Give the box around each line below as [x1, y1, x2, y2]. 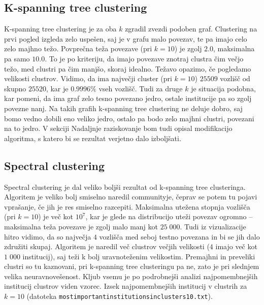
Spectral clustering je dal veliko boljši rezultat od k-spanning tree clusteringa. [4, 181, 246, 192]
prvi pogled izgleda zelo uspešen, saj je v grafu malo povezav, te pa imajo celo [4, 33, 247, 44]
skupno [4, 83, 26, 93]
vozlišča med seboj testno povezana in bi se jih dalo [99, 231, 260, 242]
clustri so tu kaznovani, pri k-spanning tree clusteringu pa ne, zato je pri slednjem [4, 261, 259, 272]
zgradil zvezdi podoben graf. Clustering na [125, 23, 257, 34]
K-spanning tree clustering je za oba [4, 23, 117, 34]
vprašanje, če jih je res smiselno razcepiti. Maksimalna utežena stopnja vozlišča [4, 201, 250, 212]
